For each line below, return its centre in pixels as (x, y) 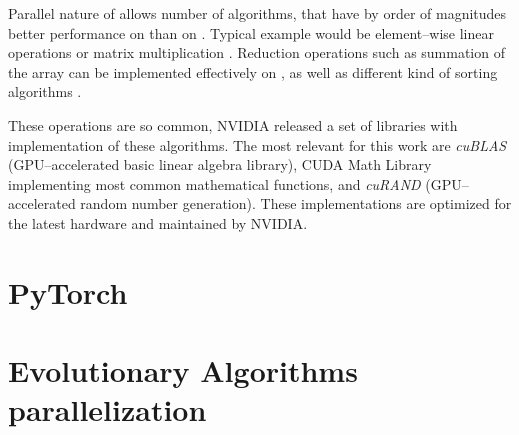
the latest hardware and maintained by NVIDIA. (158, 222)
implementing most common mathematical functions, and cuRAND (214, 183)
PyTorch (68, 291)
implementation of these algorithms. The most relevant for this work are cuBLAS (257, 144)
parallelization (107, 409)
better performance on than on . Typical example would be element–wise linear (251, 32)
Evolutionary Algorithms (183, 370)
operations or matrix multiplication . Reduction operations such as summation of (256, 52)
